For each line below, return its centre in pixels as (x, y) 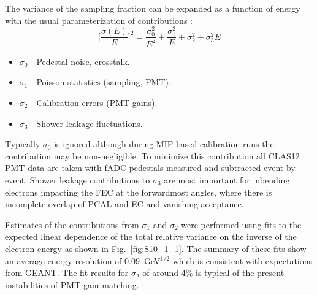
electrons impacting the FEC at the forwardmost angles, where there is (139, 192)
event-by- (281, 168)
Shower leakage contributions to (90, 179)
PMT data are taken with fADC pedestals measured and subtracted (133, 168)
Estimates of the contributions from (72, 224)
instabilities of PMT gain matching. (72, 284)
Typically (23, 144)
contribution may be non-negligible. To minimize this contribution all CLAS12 (152, 155)
